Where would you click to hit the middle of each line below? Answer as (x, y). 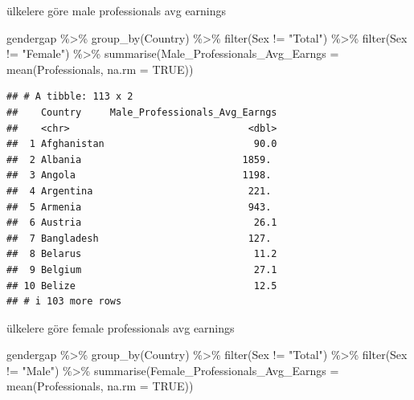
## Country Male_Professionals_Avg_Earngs (142, 112)
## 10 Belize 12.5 (142, 286)
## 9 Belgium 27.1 (142, 269)
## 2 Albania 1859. (139, 159)
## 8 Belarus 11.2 (142, 254)
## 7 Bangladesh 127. (139, 238)
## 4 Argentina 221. (139, 191)
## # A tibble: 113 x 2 (70, 97)
